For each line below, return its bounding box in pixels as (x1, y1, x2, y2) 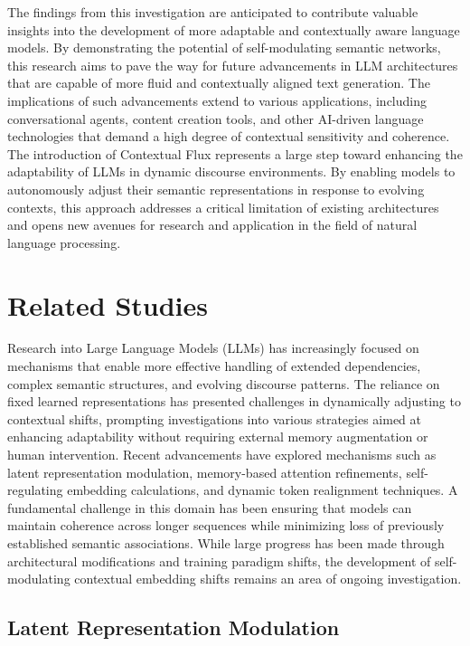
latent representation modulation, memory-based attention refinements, (7, 462, 402, 481)
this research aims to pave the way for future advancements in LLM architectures (7, 55, 458, 74)
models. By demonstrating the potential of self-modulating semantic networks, (7, 38, 441, 57)
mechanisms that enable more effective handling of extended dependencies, (7, 356, 421, 375)
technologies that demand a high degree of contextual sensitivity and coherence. (7, 127, 450, 146)
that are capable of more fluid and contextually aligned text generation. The (7, 73, 430, 92)
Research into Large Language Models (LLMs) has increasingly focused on (7, 338, 419, 357)
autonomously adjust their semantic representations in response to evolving (7, 179, 425, 198)
